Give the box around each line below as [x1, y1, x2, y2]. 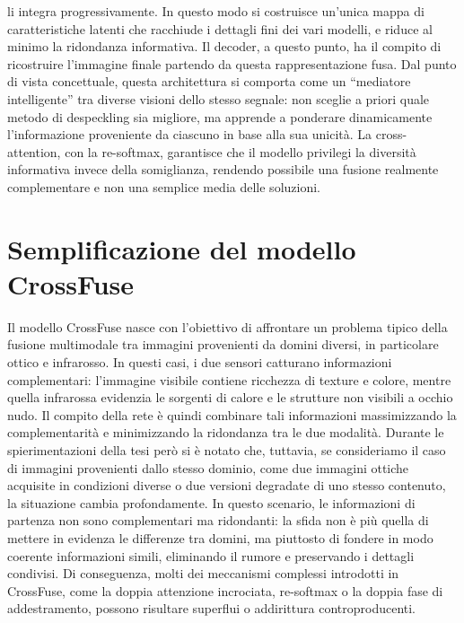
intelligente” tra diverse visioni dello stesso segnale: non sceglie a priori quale [7, 89, 430, 108]
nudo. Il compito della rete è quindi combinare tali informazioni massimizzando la [7, 405, 457, 424]
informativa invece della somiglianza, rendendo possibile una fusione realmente [7, 160, 439, 179]
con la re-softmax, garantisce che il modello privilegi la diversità [65, 142, 416, 161]
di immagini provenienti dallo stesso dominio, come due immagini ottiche [7, 458, 409, 477]
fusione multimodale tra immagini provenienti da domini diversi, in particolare [7, 335, 439, 354]
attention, [7, 142, 61, 161]
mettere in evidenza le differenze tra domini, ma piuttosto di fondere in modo [7, 528, 433, 547]
